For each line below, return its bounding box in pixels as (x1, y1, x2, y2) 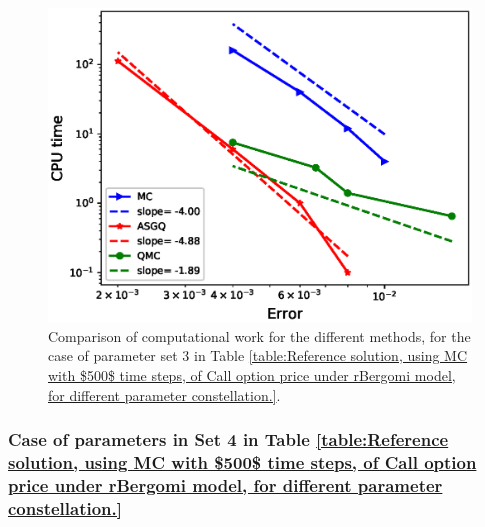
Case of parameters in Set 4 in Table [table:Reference (8, 427, 449, 452)
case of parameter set (48, 345, 178, 366)
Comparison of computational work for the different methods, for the (48, 325, 471, 346)
